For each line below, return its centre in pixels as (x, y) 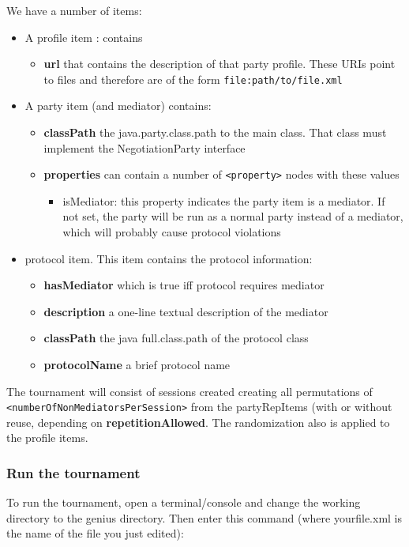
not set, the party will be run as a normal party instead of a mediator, (233, 216)
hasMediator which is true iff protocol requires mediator (184, 285)
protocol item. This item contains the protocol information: (169, 258)
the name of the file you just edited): (95, 533)
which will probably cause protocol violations (172, 232)
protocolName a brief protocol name (137, 365)
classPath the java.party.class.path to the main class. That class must (215, 132)
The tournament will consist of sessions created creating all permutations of (189, 391)
